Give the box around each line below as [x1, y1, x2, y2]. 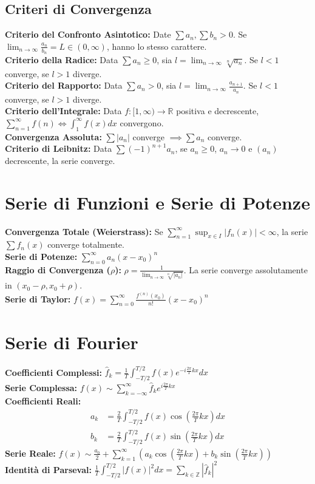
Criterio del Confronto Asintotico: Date [5, 28, 171, 41]
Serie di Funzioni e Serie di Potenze [5, 189, 310, 214]
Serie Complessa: [5, 381, 78, 394]
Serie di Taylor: [5, 292, 71, 305]
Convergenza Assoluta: [5, 130, 102, 143]
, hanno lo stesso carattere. [106, 39, 207, 52]
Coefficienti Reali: [5, 394, 81, 407]
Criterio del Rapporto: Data [5, 79, 123, 92]
